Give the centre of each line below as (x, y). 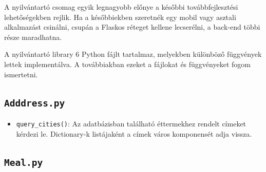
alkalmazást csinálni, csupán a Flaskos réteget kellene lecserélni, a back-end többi (132, 27)
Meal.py (24, 162)
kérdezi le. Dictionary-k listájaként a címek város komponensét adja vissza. (134, 133)
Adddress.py (35, 103)
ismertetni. (21, 74)
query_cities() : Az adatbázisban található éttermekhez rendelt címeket (131, 123)
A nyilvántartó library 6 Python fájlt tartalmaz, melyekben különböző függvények (133, 54)
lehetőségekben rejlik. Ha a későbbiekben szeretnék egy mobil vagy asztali (120, 17)
